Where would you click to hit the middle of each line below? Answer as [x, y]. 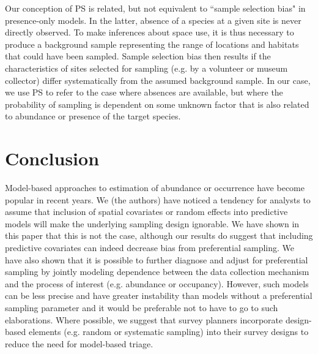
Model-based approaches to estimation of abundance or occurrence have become [155, 188]
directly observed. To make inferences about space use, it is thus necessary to [150, 32]
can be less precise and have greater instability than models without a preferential [159, 296]
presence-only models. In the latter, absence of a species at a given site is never [153, 20]
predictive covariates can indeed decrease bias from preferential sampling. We [150, 248]
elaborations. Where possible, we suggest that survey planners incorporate [144, 319]
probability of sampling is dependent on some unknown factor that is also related [157, 104]
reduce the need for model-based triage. [79, 343]
